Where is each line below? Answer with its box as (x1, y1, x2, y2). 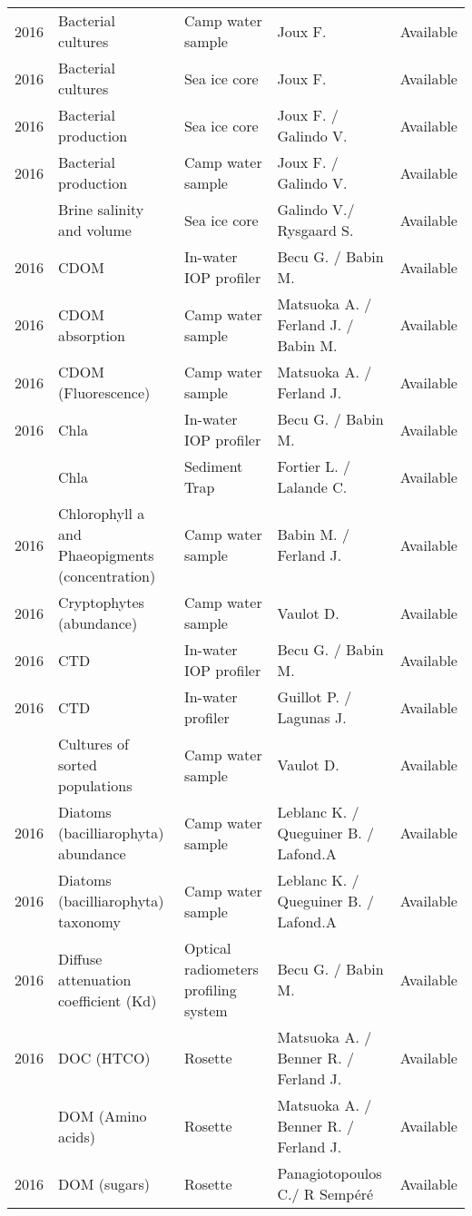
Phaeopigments (58, 544, 154, 565)
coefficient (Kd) (58, 989, 157, 1011)
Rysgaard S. (277, 220, 354, 240)
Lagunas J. (277, 707, 347, 728)
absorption (58, 324, 125, 346)
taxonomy (58, 911, 121, 932)
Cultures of (58, 733, 129, 754)
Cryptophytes (58, 592, 144, 613)
